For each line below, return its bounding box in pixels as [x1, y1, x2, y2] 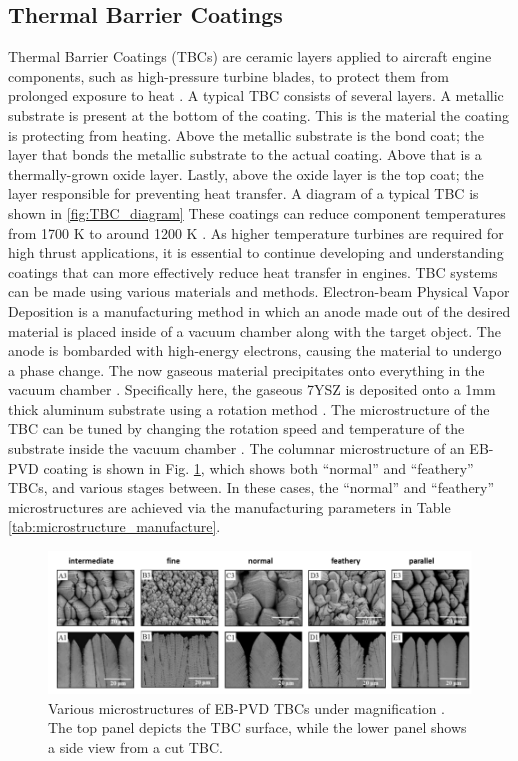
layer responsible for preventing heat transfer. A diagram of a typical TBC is [8, 183, 479, 204]
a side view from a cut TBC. [48, 736, 223, 757]
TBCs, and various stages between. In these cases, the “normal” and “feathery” [8, 477, 495, 498]
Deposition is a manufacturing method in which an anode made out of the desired [8, 300, 511, 321]
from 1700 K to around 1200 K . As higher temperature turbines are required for [8, 222, 504, 243]
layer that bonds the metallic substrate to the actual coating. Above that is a [8, 144, 482, 165]
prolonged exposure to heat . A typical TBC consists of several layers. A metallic [8, 85, 504, 106]
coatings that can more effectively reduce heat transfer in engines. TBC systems [8, 261, 498, 282]
